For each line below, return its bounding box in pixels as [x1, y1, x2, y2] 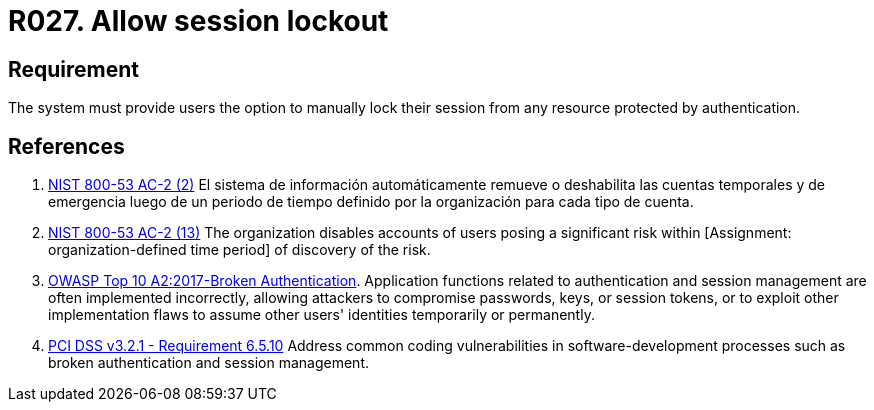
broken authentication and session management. [48, 354, 370, 372]
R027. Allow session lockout [8, 4, 389, 38]
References [8, 133, 125, 159]
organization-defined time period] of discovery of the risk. [48, 241, 431, 259]
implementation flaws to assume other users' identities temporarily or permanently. [48, 306, 595, 324]
